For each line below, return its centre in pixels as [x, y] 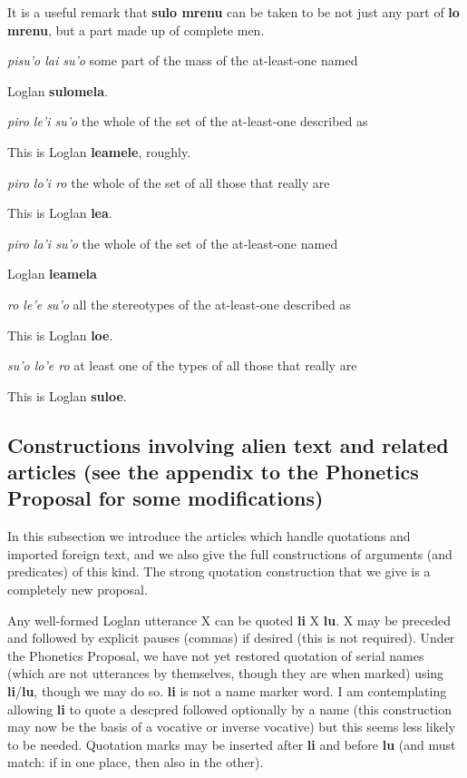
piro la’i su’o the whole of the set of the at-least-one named [173, 243]
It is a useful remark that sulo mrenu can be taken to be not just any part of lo [233, 12]
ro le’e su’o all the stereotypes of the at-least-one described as [179, 304]
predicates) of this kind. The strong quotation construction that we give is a [219, 571]
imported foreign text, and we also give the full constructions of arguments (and [230, 553]
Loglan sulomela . [58, 90]
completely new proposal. [78, 590]
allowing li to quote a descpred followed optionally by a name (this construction [229, 709]
